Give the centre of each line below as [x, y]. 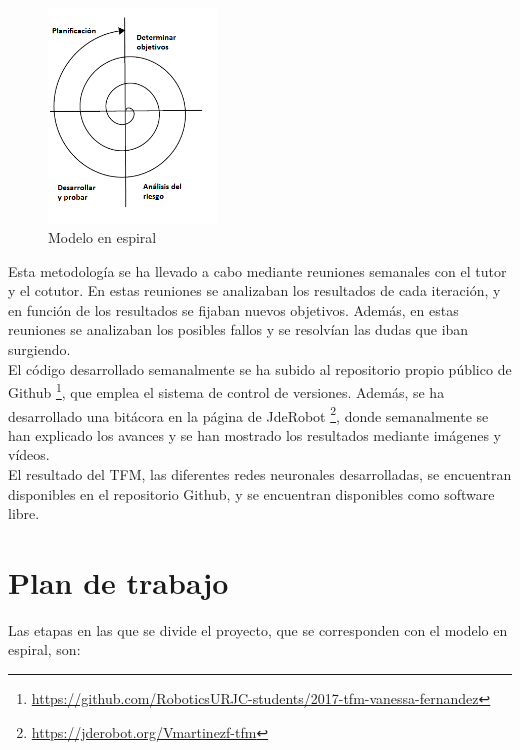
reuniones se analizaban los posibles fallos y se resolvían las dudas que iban [238, 329]
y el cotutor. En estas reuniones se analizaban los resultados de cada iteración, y [254, 290]
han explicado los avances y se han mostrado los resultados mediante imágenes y [254, 434]
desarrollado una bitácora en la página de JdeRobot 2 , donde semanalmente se [248, 414]
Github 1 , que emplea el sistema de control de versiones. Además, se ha [226, 390]
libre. [24, 513]
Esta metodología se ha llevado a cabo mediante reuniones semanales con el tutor [257, 270]
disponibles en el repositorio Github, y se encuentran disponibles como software [251, 493]
